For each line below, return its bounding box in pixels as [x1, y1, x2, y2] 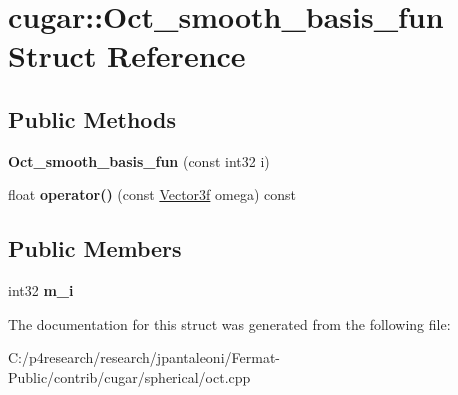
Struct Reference [8, 35, 246, 76]
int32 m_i [8, 280, 74, 301]
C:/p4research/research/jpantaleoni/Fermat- [8, 347, 280, 368]
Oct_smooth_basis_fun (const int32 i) [8, 150, 270, 171]
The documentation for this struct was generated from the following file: [8, 313, 451, 334]
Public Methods [8, 103, 177, 134]
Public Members [8, 233, 182, 264]
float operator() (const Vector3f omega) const [8, 184, 297, 205]
